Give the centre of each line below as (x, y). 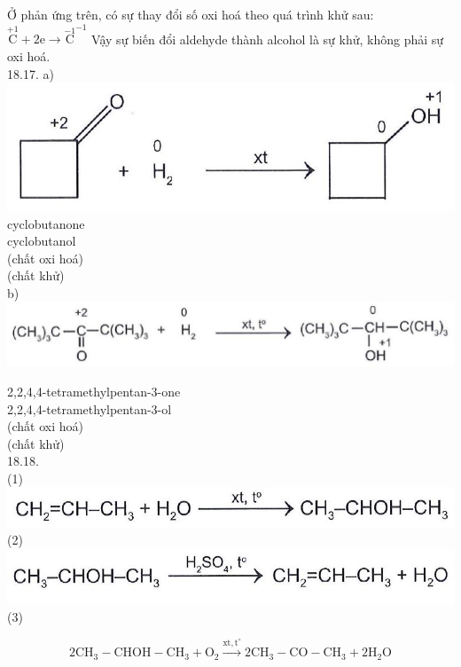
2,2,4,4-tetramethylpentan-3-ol (90, 408)
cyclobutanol (42, 241)
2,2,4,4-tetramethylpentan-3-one (94, 391)
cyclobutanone (46, 223)
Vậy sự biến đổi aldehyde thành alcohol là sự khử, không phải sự (268, 39)
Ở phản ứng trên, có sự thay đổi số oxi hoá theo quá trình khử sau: (191, 14)
